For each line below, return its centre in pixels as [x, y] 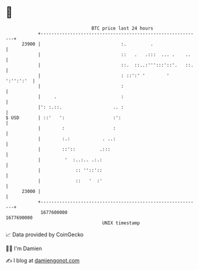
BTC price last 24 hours [122, 28]
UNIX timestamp [121, 223]
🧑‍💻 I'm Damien [24, 248]
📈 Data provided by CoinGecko [45, 235]
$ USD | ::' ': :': [63, 118]
